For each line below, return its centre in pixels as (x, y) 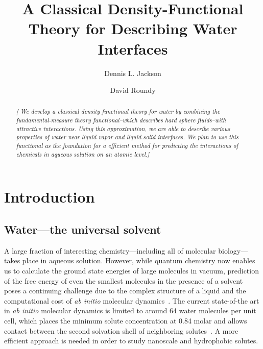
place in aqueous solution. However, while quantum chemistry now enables (139, 260)
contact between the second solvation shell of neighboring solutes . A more (121, 330)
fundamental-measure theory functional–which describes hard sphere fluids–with (121, 120)
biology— (233, 250)
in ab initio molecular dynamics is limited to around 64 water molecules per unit (130, 310)
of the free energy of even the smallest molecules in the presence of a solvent (124, 280)
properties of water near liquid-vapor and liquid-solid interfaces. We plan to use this (127, 137)
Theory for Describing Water (133, 28)
